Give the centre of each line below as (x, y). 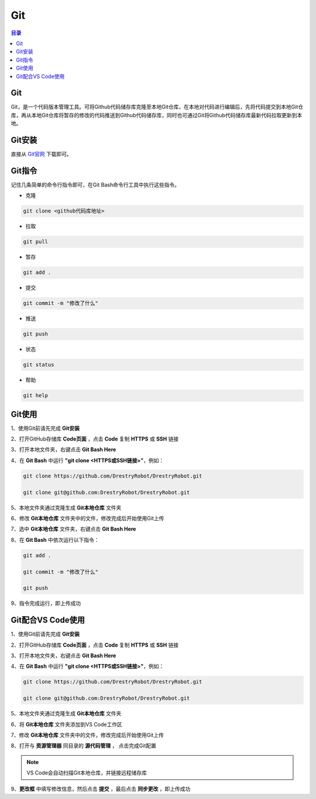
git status (39, 365)
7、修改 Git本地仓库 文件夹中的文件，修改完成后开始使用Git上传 (87, 735)
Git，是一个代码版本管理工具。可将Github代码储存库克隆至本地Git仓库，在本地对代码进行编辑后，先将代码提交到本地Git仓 (157, 107)
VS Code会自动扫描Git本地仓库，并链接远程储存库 (87, 773)
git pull (36, 242)
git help (36, 396)
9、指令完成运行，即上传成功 (46, 603)
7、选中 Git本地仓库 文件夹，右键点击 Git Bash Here (73, 529)
